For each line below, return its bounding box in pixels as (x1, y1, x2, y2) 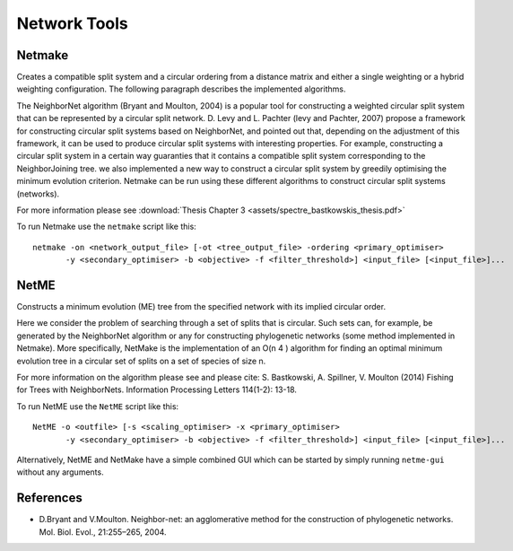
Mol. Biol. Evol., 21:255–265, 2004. (39, 526, 167, 538)
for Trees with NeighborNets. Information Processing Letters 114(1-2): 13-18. (16, 384, 298, 395)
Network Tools (16, 13, 129, 33)
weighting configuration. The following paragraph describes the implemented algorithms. (16, 83, 346, 94)
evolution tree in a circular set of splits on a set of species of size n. (16, 355, 266, 366)
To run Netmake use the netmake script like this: (16, 221, 196, 232)
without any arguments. (16, 467, 104, 477)
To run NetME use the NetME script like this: (16, 400, 179, 412)
